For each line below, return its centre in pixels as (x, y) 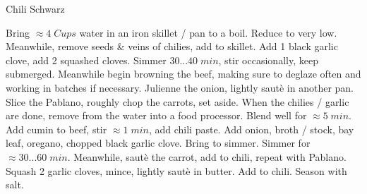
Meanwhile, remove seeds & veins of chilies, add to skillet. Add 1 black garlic (172, 46)
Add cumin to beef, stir (56, 129)
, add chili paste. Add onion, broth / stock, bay (251, 129)
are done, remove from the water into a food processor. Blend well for (156, 115)
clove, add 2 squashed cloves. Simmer (86, 60)
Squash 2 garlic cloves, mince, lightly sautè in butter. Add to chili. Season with (176, 170)
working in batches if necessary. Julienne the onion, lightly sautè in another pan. (180, 87)
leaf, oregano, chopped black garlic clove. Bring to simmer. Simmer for (158, 143)
